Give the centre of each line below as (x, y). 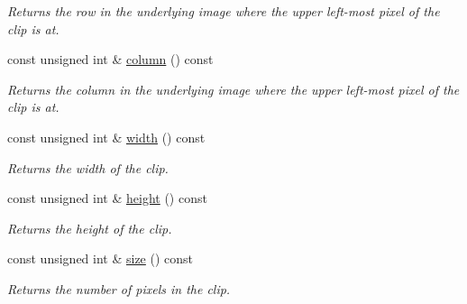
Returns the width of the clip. (88, 167)
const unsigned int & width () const (106, 137)
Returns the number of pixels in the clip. (119, 288)
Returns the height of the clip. (90, 228)
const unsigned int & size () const (101, 258)
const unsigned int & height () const (107, 198)
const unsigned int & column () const (110, 59)
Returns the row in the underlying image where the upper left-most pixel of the (224, 11)
